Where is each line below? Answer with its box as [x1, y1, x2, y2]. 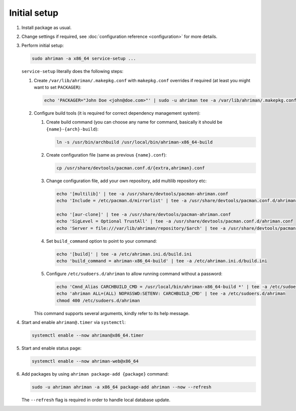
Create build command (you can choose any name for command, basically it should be [46, 119, 222, 125]
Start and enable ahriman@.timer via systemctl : [21, 319, 126, 325]
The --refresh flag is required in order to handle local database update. [21, 397, 171, 403]
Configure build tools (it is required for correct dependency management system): [34, 110, 201, 116]
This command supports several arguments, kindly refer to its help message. [34, 310, 190, 316]
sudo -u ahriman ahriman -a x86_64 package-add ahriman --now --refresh [32, 384, 212, 390]
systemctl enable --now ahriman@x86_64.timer [32, 333, 144, 338]
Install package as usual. [21, 25, 72, 31]
